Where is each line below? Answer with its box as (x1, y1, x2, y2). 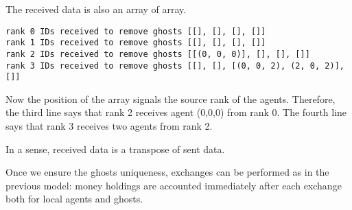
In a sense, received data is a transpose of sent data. (5, 141, 225, 156)
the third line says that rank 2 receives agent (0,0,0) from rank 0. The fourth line (5, 105, 347, 119)
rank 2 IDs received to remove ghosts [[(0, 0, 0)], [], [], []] (5, 49, 310, 59)
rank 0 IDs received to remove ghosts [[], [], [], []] (5, 26, 266, 36)
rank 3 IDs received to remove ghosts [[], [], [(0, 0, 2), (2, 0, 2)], (5, 60, 344, 71)
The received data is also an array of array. (5, 2, 187, 16)
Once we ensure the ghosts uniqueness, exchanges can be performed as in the (5, 165, 329, 179)
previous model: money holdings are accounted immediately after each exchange (5, 178, 342, 192)
